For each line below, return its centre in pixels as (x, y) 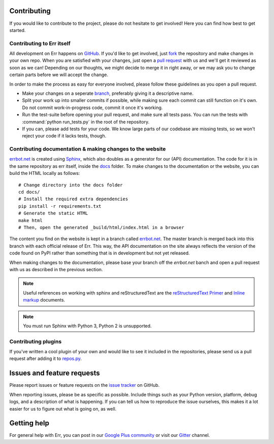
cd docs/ (29, 192)
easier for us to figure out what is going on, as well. (63, 409)
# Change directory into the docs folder (71, 185)
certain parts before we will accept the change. (59, 75)
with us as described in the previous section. (56, 269)
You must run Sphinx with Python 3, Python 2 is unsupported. (87, 326)
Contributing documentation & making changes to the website (88, 149)
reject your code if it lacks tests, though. (64, 136)
